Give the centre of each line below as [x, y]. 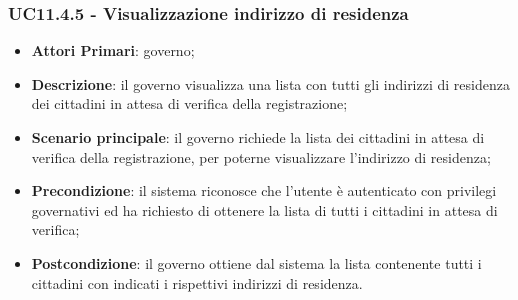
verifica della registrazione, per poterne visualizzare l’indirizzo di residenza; [261, 156]
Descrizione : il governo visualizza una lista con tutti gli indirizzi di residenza [270, 83]
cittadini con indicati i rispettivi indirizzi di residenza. [197, 282]
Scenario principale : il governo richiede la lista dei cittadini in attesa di [258, 137]
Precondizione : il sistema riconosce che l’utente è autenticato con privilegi [264, 190]
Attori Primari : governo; [113, 50]
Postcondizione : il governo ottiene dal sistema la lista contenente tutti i [256, 262]
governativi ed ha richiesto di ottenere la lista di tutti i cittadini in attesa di [264, 209]
